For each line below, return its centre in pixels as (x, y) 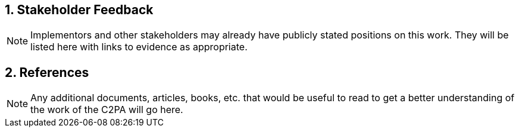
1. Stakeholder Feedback (79, 10)
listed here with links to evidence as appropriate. (139, 47)
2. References (47, 72)
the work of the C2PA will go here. (107, 110)
